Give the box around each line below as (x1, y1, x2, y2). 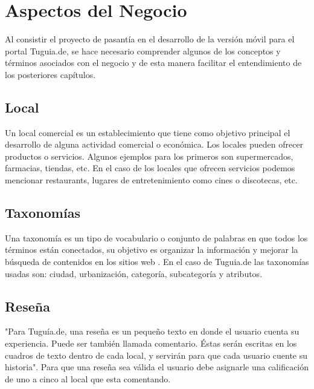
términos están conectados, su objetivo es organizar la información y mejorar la (5, 243, 298, 256)
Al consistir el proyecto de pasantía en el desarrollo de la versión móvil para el (5, 33, 295, 45)
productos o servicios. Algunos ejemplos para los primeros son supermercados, (5, 149, 293, 162)
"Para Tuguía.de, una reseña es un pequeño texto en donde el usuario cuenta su (5, 325, 300, 338)
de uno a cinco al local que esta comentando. (5, 372, 171, 385)
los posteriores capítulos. (5, 68, 96, 80)
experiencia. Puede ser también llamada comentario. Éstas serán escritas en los (5, 337, 297, 350)
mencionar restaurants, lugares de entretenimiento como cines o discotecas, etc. (5, 174, 298, 186)
